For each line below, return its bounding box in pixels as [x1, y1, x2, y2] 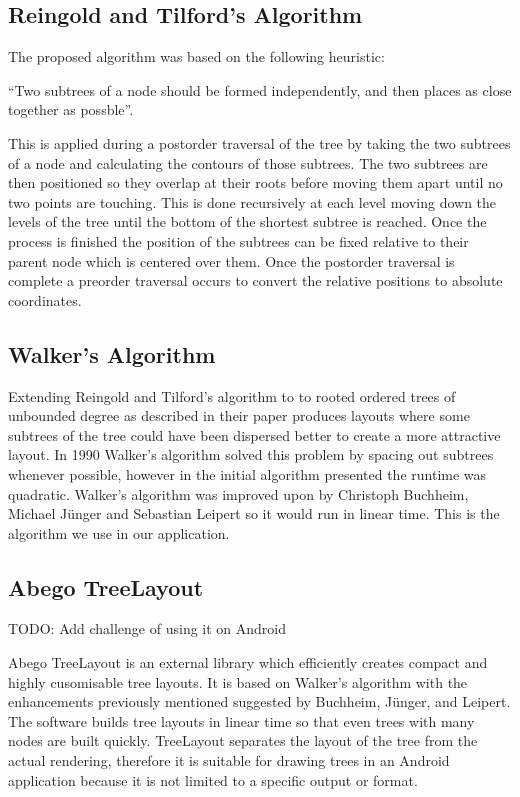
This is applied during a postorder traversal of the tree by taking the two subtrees [8, 132, 511, 153]
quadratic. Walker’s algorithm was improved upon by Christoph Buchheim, [8, 483, 469, 504]
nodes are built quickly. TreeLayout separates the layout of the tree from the [8, 730, 478, 751]
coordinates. [8, 289, 82, 310]
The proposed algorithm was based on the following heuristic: [8, 46, 385, 67]
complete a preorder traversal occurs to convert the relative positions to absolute [8, 270, 503, 291]
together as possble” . [8, 99, 134, 120]
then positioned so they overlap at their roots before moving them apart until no [8, 172, 503, 193]
